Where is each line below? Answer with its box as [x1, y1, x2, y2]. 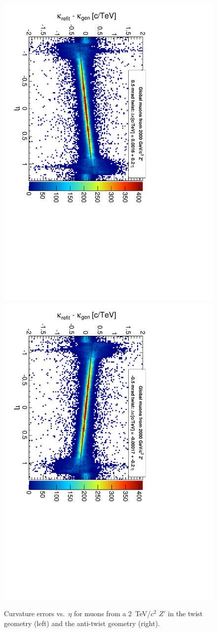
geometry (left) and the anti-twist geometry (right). [4, 618, 160, 628]
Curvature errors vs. [4, 608, 65, 619]
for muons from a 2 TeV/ [73, 608, 151, 619]
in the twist [168, 608, 203, 619]
